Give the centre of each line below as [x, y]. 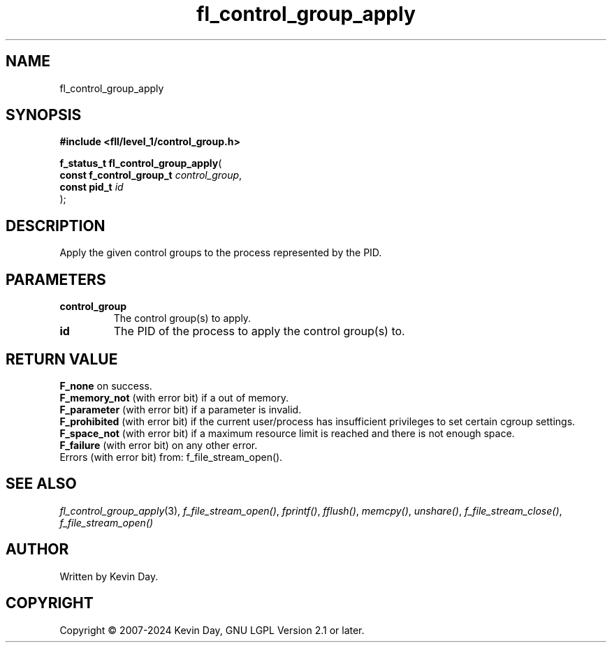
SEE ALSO [41, 484]
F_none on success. [106, 385]
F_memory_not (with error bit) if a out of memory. [174, 397]
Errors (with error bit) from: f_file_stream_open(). [171, 457]
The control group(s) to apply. [182, 318]
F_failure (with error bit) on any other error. [159, 445]
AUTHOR [37, 550]
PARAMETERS [56, 279]
